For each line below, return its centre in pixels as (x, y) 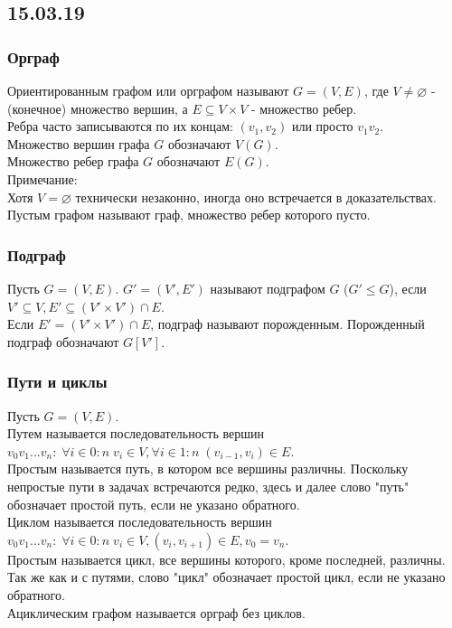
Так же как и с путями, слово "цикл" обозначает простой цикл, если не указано (226, 577)
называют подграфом (268, 288)
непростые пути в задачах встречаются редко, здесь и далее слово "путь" (208, 486)
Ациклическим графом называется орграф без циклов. (156, 612)
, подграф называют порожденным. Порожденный (287, 324)
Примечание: (42, 178)
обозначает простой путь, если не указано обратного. (154, 504)
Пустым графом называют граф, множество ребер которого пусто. (189, 215)
